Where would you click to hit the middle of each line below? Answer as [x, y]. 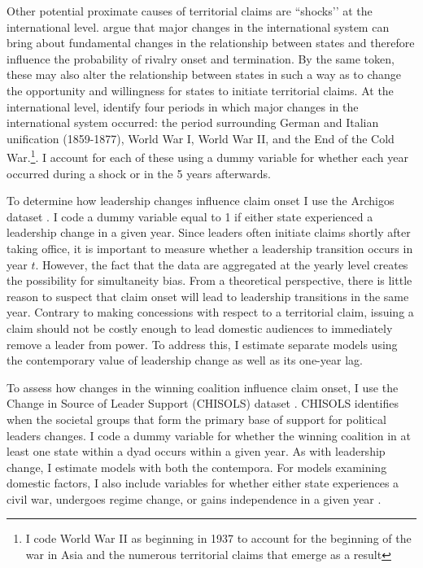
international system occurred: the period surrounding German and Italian [193, 122]
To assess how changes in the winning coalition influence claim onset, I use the [203, 387]
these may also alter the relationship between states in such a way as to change [204, 74]
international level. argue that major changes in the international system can [198, 26]
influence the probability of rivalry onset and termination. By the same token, [201, 58]
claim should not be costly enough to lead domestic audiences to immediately [200, 328]
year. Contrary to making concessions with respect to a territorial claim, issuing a [210, 312]
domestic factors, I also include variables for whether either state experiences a [203, 483]
